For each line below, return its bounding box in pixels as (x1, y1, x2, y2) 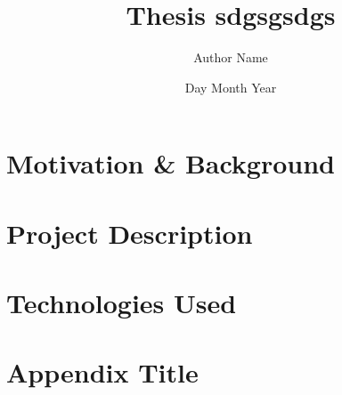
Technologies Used (6, 285, 237, 321)
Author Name (193, 48, 268, 67)
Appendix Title (6, 354, 199, 391)
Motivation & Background (6, 145, 336, 181)
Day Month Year (184, 77, 277, 96)
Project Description (6, 214, 253, 251)
